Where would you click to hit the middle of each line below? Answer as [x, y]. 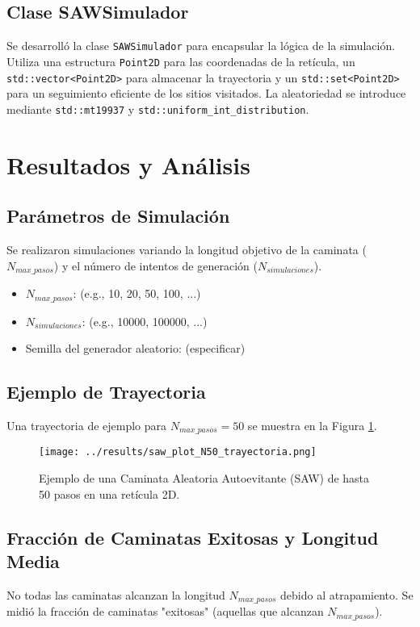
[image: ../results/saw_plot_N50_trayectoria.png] [178, 452]
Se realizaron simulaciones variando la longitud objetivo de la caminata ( [187, 249]
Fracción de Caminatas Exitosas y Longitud [193, 537]
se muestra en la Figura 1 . [312, 425]
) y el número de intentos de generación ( [155, 265]
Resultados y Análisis [128, 164]
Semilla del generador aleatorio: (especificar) [135, 348]
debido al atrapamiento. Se [347, 594]
